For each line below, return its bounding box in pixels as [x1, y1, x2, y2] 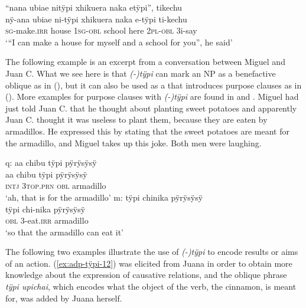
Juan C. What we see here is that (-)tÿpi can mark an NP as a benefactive [5, 67, 276, 79]
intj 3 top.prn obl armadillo [5, 179, 106, 192]
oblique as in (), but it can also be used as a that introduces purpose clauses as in [5, 78, 302, 91]
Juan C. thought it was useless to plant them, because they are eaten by [5, 113, 268, 126]
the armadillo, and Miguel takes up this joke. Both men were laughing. [5, 136, 262, 149]
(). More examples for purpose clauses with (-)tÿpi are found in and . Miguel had [5, 90, 299, 103]
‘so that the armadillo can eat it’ [5, 225, 124, 238]
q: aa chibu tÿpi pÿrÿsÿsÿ [5, 156, 97, 169]
